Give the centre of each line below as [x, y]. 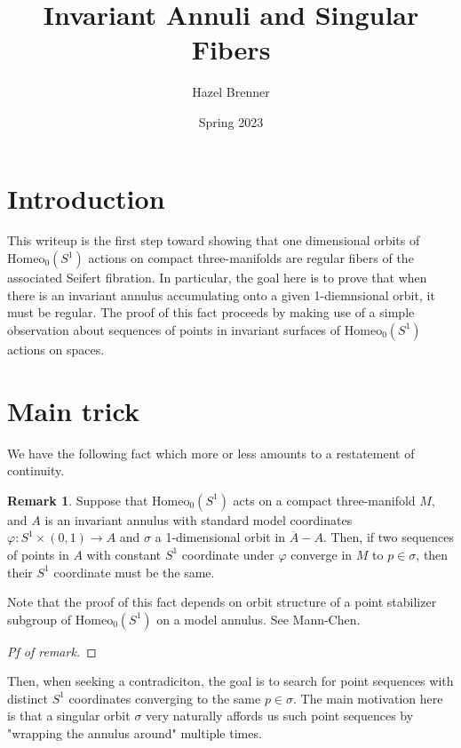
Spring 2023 [231, 121]
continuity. [36, 470]
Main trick [73, 410]
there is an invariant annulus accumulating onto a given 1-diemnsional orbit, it [221, 294]
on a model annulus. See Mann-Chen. [258, 619]
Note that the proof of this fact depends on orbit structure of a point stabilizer [222, 602]
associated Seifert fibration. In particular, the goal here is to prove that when [217, 278]
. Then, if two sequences [389, 537]
